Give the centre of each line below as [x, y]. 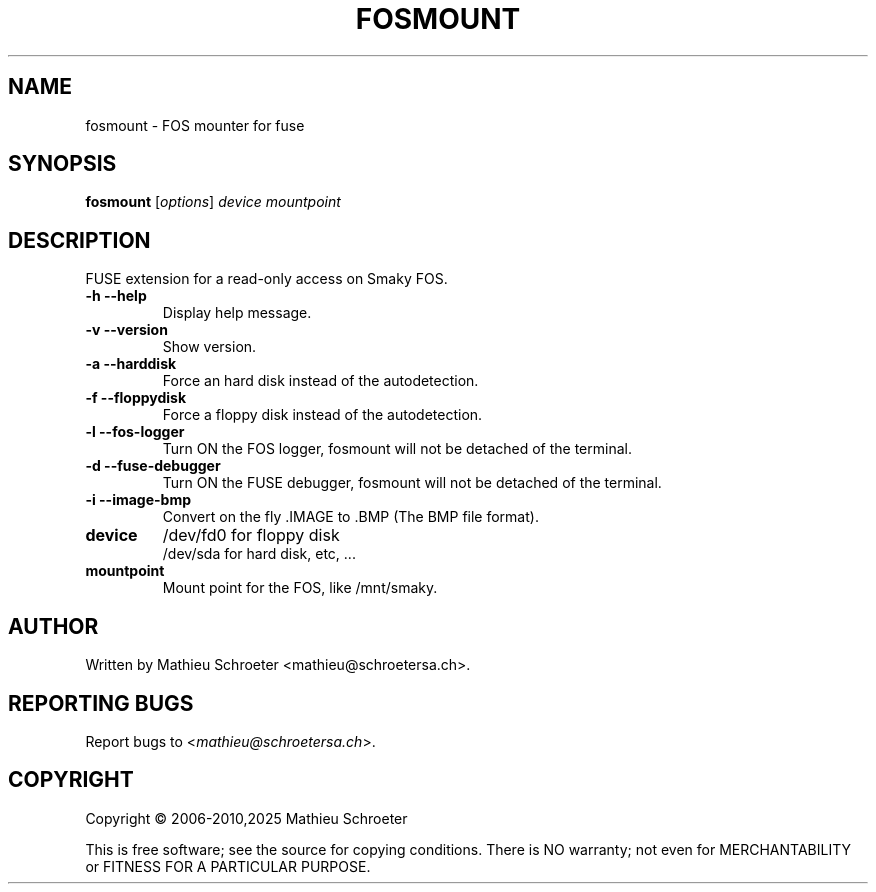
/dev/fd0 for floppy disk [251, 535]
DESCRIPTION [79, 240]
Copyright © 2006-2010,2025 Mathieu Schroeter [246, 818]
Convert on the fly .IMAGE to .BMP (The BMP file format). [350, 517]
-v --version [126, 330]
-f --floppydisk [136, 398]
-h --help [116, 296]
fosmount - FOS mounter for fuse [195, 125]
